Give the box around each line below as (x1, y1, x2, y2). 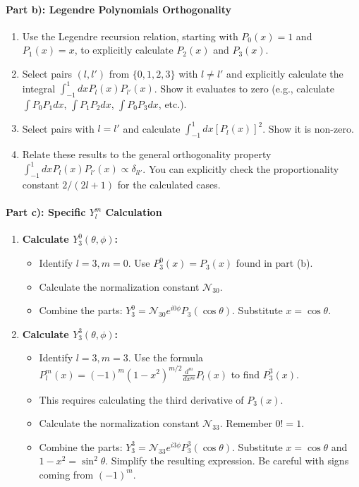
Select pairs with (22, 121, 95, 136)
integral (22, 80, 56, 95)
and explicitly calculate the (226, 66, 343, 80)
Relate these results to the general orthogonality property (22, 147, 272, 162)
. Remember (219, 416, 272, 431)
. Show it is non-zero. (262, 121, 354, 136)
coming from (39, 467, 94, 481)
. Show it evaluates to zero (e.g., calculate (154, 80, 334, 95)
